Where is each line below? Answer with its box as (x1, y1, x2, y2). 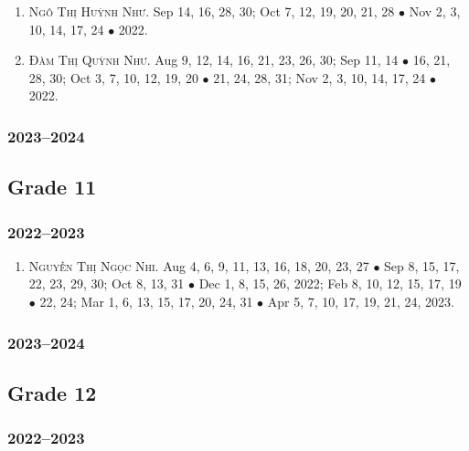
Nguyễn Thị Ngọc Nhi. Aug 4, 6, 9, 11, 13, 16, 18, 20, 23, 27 (28, 256, 369, 275)
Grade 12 (7, 378, 97, 406)
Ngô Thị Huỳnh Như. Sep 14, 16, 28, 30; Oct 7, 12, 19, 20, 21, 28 (28, 2, 395, 20)
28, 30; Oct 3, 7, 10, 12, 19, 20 (28, 68, 198, 87)
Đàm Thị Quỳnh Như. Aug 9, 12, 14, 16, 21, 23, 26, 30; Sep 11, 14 (28, 50, 399, 69)
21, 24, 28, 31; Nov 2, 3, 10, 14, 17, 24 (213, 68, 426, 87)
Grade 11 (7, 173, 97, 201)
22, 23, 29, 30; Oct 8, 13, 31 (28, 274, 185, 293)
